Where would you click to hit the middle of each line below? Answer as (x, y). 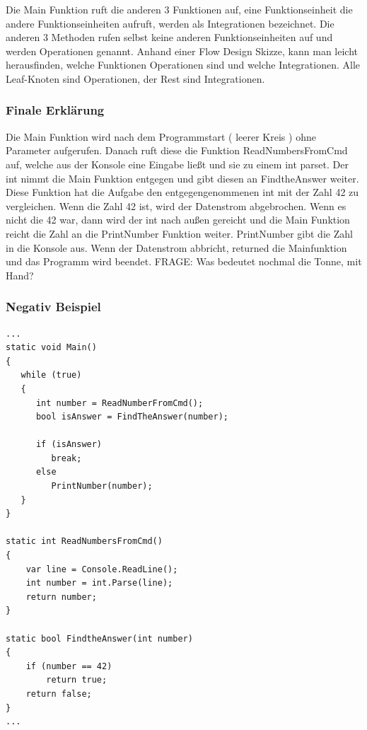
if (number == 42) (69, 666)
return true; (77, 680)
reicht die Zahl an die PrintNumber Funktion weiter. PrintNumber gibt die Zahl (179, 233)
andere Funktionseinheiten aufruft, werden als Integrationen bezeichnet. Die (170, 23)
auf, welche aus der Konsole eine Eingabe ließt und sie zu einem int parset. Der (177, 164)
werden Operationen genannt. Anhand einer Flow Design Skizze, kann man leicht (182, 51)
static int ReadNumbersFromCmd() (84, 541)
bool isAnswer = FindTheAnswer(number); (132, 417)
